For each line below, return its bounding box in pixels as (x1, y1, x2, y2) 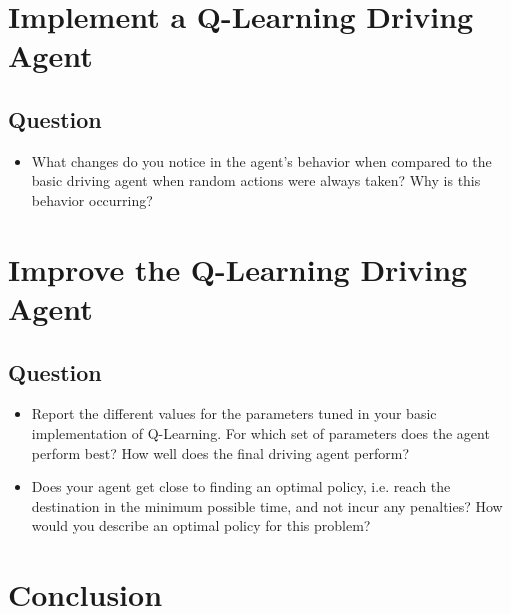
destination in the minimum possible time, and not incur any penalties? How (31, 495, 503, 516)
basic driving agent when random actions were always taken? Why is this (31, 170, 481, 191)
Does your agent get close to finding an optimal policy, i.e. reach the (31, 476, 451, 497)
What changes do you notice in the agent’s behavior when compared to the (31, 150, 492, 171)
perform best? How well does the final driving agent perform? (31, 442, 409, 463)
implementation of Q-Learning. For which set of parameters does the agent (31, 422, 490, 443)
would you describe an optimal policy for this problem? (31, 515, 371, 536)
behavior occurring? (31, 189, 153, 210)
